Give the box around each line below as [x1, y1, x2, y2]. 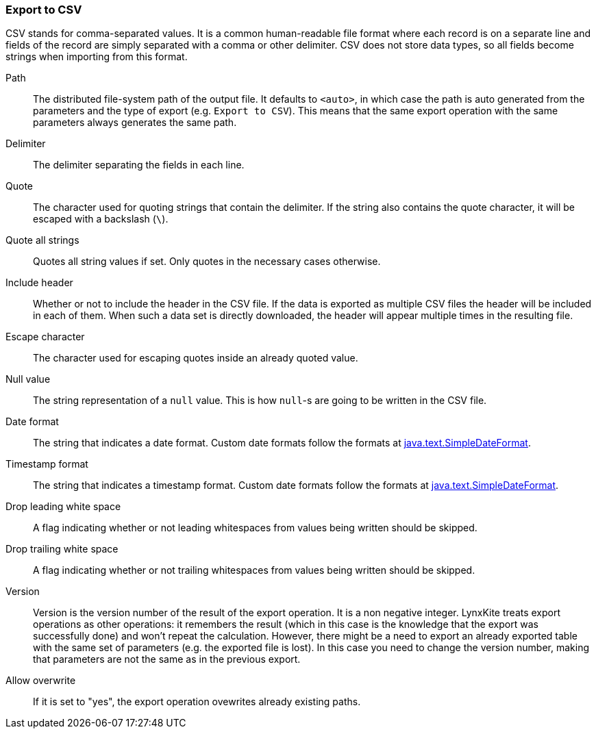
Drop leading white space [5, 501, 121, 513]
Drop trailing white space [5, 543, 119, 555]
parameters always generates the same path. [33, 116, 237, 129]
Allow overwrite [5, 674, 76, 687]
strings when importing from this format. [5, 51, 188, 63]
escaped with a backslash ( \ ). [33, 213, 169, 225]
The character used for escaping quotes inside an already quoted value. [33, 352, 358, 364]
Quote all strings [5, 234, 79, 246]
